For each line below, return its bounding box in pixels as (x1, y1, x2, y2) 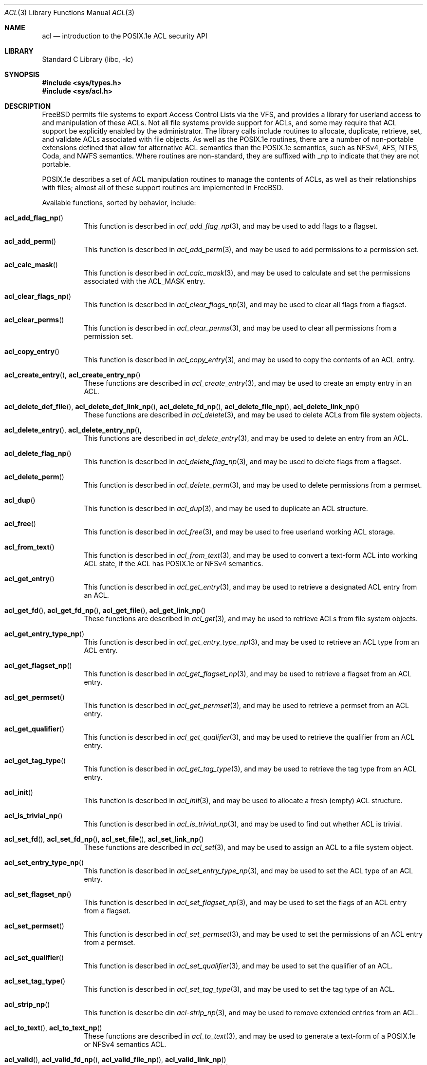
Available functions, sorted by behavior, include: (42, 198, 196, 207)
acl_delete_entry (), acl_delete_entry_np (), (4, 426, 142, 434)
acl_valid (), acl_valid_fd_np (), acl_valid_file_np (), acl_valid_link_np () (4, 1055, 226, 1064)
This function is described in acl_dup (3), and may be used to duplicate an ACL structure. (84, 504, 368, 513)
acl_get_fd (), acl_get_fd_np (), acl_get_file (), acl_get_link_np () (4, 606, 206, 614)
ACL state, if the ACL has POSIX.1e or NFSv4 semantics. (84, 559, 263, 568)
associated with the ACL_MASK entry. (84, 277, 205, 285)
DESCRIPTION (4, 102, 51, 110)
